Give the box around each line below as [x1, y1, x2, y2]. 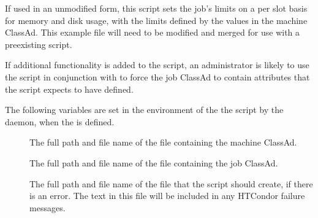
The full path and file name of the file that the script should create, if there [29, 177, 313, 190]
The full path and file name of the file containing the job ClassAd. [29, 156, 278, 169]
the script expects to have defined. [5, 82, 134, 95]
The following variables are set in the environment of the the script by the [5, 103, 284, 116]
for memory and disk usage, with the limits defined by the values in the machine [5, 14, 308, 26]
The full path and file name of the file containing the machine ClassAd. [29, 136, 297, 149]
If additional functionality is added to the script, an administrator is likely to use [5, 58, 309, 71]
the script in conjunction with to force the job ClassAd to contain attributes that [5, 70, 310, 83]
